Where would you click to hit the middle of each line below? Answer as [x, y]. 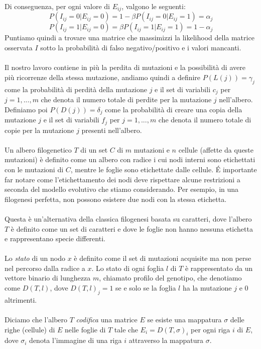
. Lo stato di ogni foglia [128, 268]
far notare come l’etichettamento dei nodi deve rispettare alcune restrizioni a [122, 179]
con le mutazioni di [34, 169]
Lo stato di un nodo [35, 258]
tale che [126, 329]
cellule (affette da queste [216, 149]
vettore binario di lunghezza [48, 278]
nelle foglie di [85, 329]
